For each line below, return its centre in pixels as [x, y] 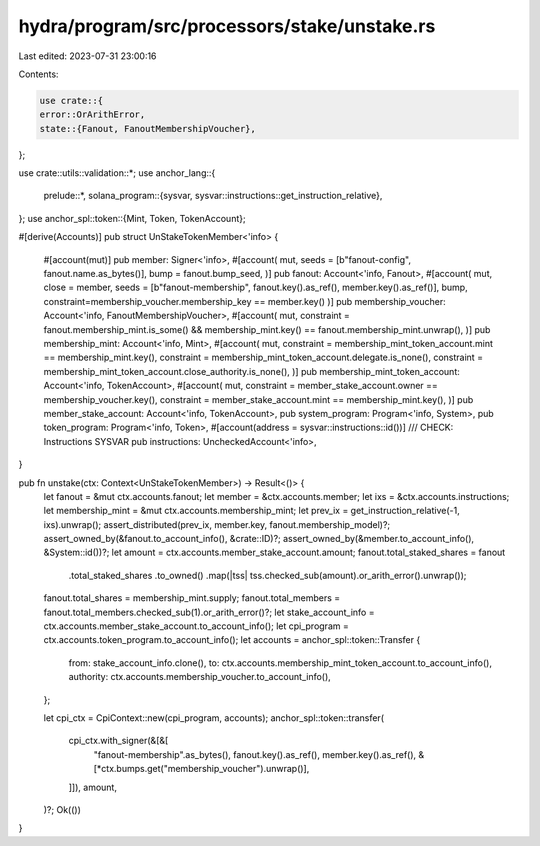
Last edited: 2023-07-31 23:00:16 [87, 56]
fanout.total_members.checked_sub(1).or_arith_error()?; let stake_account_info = [209, 612]
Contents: [38, 74]
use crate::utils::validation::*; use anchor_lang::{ [117, 173]
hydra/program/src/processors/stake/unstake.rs [227, 26]
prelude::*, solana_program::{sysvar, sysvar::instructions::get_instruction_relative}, [213, 196]
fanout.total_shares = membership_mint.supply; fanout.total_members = [192, 598]
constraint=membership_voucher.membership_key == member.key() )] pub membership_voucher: [244, 301]
